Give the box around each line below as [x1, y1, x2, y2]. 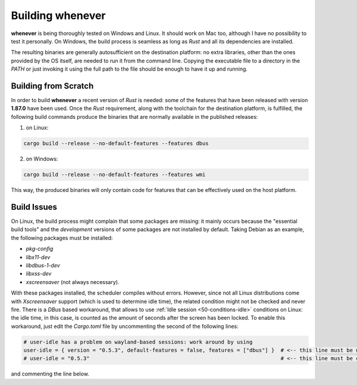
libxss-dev [26, 270, 52, 277]
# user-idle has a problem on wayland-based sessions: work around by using [23, 339, 253, 345]
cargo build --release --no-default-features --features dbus [23, 140, 209, 147]
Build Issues [11, 202, 58, 212]
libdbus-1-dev [26, 261, 61, 269]
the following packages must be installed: [11, 234, 113, 241]
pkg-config [26, 245, 54, 253]
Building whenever [11, 9, 107, 22]
